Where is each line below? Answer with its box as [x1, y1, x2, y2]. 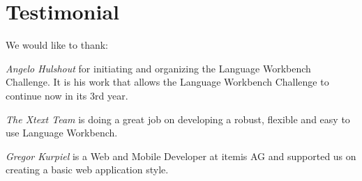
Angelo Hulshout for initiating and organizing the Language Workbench [6, 61, 311, 75]
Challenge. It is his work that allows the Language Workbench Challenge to [6, 74, 329, 89]
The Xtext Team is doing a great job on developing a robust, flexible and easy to [6, 111, 350, 126]
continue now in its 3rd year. [6, 88, 128, 102]
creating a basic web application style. [6, 162, 169, 177]
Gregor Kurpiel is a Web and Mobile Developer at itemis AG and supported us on [6, 148, 356, 163]
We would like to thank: [6, 38, 109, 52]
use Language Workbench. [6, 125, 118, 140]
